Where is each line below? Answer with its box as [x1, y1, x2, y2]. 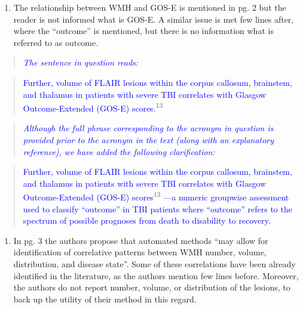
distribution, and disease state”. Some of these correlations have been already [13, 258, 296, 270]
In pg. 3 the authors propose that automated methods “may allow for [13, 234, 268, 246]
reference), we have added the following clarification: [23, 145, 215, 157]
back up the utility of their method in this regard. [13, 292, 197, 305]
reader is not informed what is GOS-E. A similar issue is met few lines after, [13, 13, 294, 25]
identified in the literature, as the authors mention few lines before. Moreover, [13, 269, 299, 282]
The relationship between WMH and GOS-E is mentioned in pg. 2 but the [13, 1, 286, 13]
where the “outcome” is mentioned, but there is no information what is [13, 24, 274, 37]
